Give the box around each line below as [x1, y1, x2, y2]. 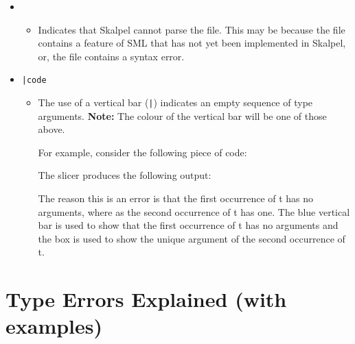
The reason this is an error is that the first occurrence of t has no [38, 191, 314, 206]
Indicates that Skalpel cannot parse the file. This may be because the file [38, 22, 345, 36]
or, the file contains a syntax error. [38, 49, 185, 63]
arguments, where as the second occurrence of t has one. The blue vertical [38, 204, 350, 219]
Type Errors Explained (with [5, 285, 287, 313]
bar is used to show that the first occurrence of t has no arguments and [38, 218, 339, 232]
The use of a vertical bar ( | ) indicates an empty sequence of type [38, 95, 313, 110]
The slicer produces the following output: [38, 168, 211, 182]
